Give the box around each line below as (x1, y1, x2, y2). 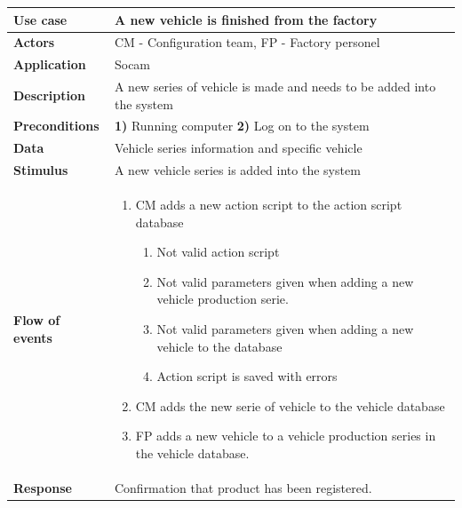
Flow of (13, 311, 60, 329)
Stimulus (13, 161, 68, 179)
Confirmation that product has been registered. (114, 478, 372, 496)
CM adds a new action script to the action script (135, 195, 402, 213)
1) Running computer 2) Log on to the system (114, 116, 370, 135)
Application (13, 55, 86, 74)
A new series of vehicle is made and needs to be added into (114, 77, 436, 96)
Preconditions (13, 116, 100, 135)
